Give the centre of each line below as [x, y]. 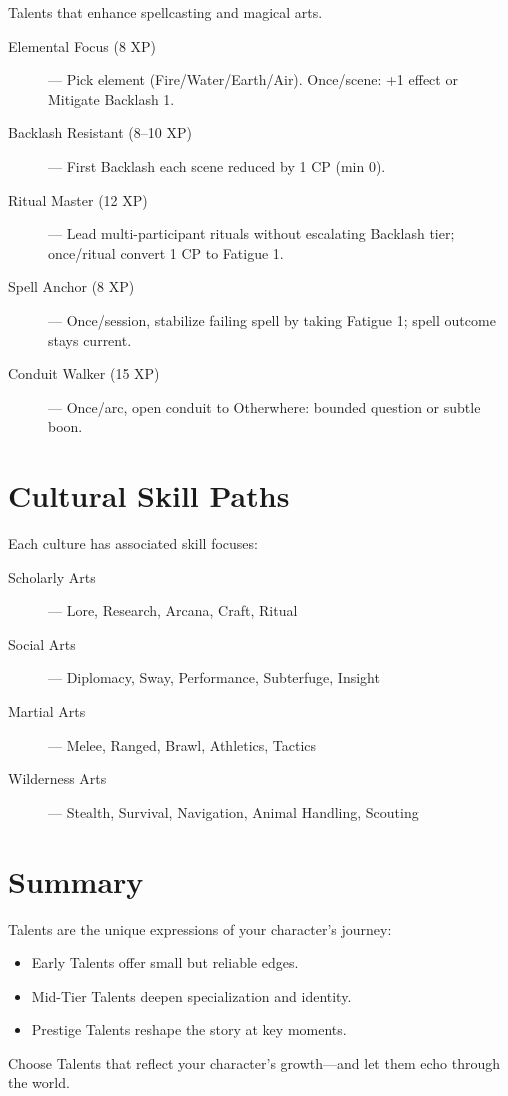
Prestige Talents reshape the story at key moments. [189, 1029]
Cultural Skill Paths [149, 495]
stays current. [90, 339]
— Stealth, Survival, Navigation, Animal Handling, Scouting [233, 811]
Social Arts [42, 643]
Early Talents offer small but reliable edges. [165, 962]
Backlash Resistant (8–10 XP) [100, 132]
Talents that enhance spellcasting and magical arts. [165, 12]
